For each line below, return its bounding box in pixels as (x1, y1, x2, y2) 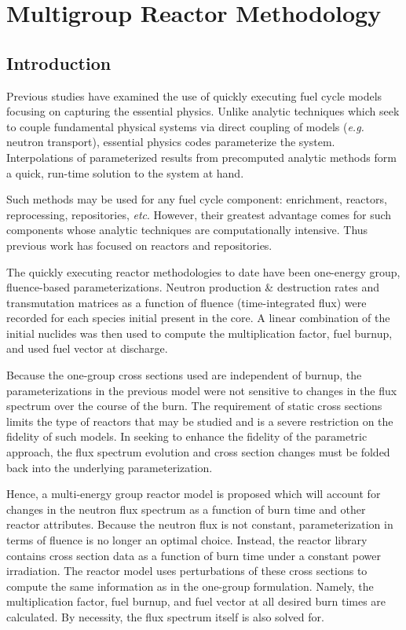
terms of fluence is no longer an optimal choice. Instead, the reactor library (6, 532, 368, 548)
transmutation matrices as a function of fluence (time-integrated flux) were (6, 294, 367, 310)
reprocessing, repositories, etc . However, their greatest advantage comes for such (6, 206, 392, 222)
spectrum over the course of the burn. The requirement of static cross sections (6, 397, 382, 414)
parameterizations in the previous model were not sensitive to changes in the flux (6, 382, 397, 398)
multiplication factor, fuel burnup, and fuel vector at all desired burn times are (6, 593, 386, 610)
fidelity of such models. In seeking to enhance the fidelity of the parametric (6, 428, 368, 445)
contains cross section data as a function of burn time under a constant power (6, 547, 381, 563)
